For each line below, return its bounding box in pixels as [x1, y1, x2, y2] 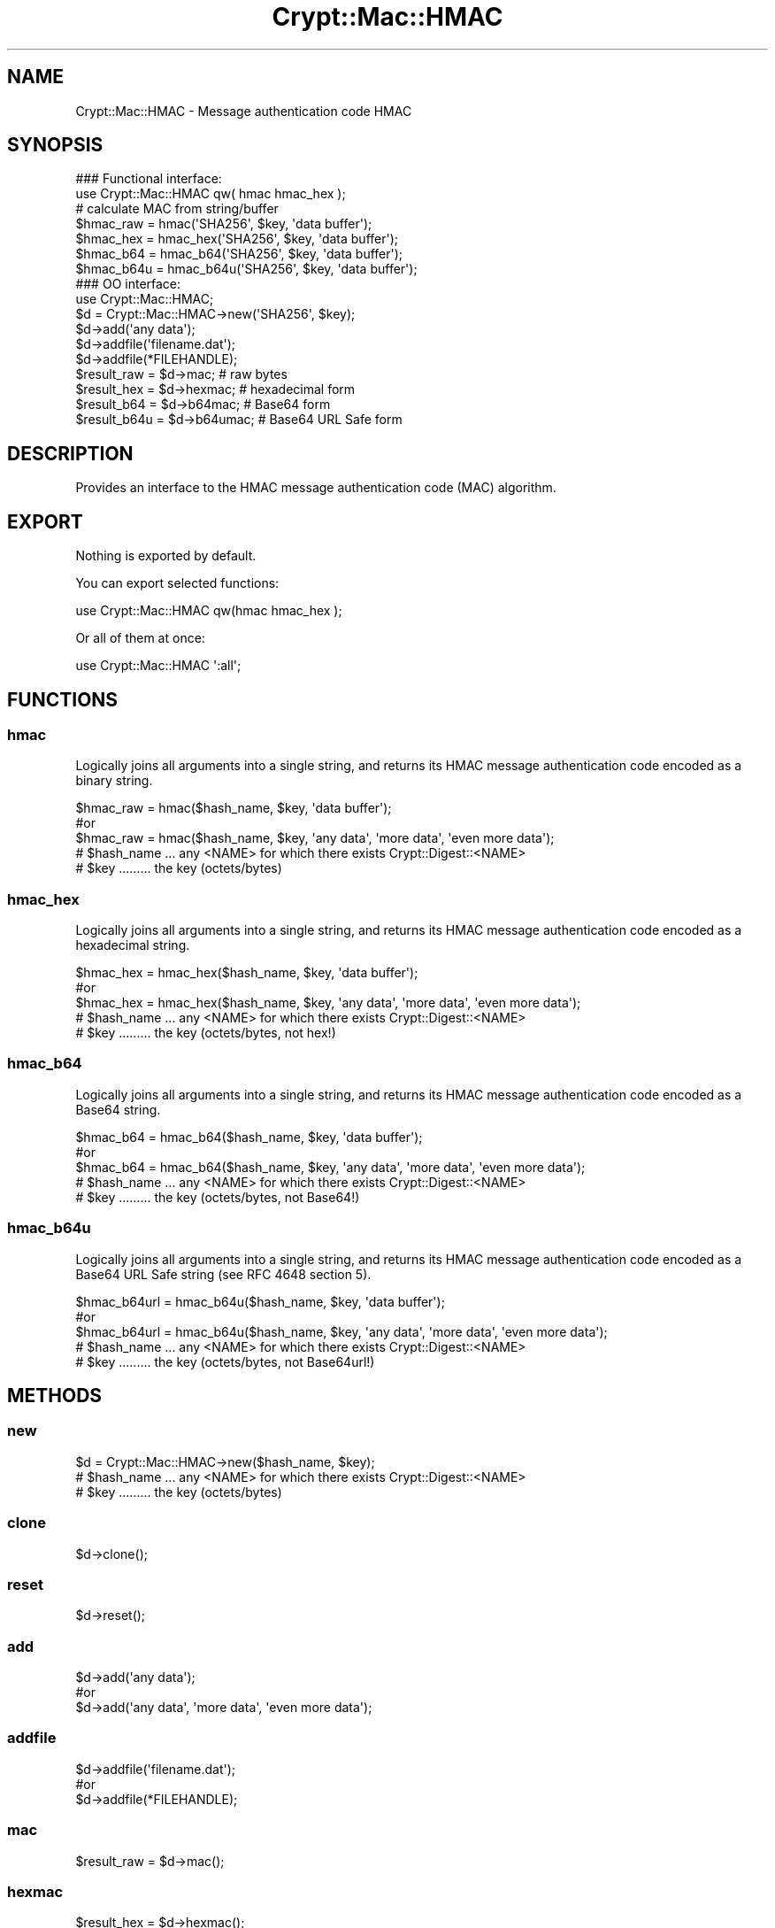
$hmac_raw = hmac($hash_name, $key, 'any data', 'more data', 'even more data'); [75, 830, 555, 846]
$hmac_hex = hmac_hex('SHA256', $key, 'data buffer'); [75, 231, 399, 247]
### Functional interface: [75, 171, 222, 187]
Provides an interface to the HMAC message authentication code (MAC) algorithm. [75, 480, 556, 496]
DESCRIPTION [7, 442, 134, 465]
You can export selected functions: [75, 575, 280, 591]
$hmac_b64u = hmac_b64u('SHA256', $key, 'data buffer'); [75, 261, 418, 277]
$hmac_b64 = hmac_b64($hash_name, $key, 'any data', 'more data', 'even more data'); [75, 1159, 586, 1175]
